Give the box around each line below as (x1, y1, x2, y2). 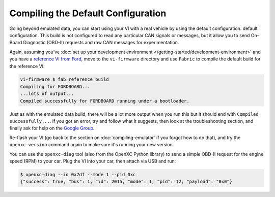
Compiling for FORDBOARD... (20, 84, 90, 89)
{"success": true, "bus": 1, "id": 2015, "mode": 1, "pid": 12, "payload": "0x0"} (20, 179, 233, 185)
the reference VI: (9, 63, 45, 69)
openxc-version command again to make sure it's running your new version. (9, 142, 174, 148)
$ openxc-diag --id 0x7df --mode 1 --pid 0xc (20, 172, 136, 177)
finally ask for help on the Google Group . (9, 125, 95, 132)
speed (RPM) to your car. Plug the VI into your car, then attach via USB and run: (9, 158, 176, 164)
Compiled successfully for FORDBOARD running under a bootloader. (20, 98, 189, 104)
